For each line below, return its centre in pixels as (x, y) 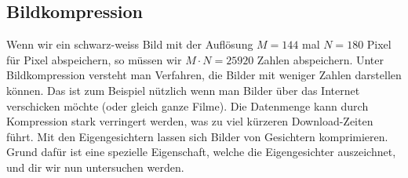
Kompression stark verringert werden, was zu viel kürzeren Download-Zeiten (190, 121)
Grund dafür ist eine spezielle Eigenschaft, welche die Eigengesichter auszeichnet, (201, 152)
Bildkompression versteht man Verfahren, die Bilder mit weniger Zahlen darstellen (204, 75)
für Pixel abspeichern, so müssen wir (94, 59)
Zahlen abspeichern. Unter (321, 59)
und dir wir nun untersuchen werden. (95, 167)
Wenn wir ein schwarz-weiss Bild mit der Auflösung (130, 44)
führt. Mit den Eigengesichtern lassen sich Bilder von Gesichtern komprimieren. (197, 136)
